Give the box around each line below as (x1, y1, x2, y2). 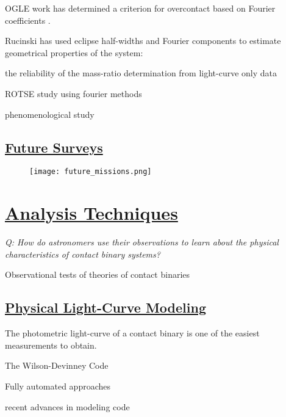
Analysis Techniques (5, 200, 178, 225)
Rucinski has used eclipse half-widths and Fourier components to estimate (5, 34, 281, 47)
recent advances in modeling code (5, 400, 130, 413)
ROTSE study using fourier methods (5, 87, 142, 100)
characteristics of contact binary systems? (5, 247, 160, 260)
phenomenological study (5, 107, 95, 120)
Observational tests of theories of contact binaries (5, 268, 190, 281)
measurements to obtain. (5, 338, 97, 351)
